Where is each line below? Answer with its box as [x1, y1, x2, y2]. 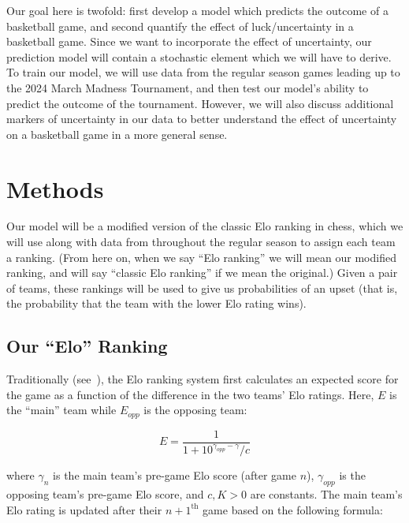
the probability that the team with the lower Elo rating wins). [6, 295, 307, 312]
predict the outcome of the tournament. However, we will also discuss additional [6, 95, 394, 111]
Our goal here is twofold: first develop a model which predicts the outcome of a [6, 2, 389, 18]
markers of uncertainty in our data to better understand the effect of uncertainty [6, 110, 397, 127]
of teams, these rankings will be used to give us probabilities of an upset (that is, [6, 279, 398, 296]
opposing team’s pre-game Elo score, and [6, 486, 204, 502]
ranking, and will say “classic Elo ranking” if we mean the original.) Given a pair [6, 264, 398, 281]
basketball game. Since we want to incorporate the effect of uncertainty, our [6, 33, 372, 50]
